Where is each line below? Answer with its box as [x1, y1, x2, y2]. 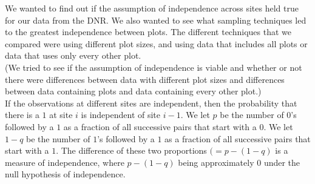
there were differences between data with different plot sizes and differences [5, 73, 285, 85]
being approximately [178, 156, 254, 168]
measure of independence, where [5, 156, 124, 168]
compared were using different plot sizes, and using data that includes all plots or [5, 37, 308, 50]
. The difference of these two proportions [56, 144, 207, 157]
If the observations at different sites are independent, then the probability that [5, 96, 297, 109]
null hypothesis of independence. [5, 168, 126, 180]
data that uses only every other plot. [5, 49, 141, 62]
